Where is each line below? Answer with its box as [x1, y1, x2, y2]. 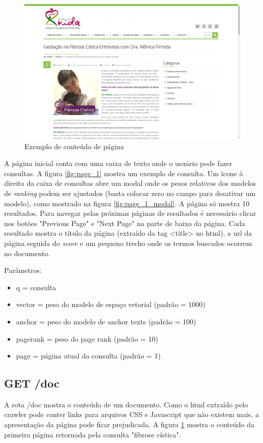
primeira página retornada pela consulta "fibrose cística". [4, 429, 181, 439]
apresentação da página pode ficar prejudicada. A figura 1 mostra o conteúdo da [4, 419, 254, 430]
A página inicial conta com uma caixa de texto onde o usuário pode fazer [4, 158, 232, 169]
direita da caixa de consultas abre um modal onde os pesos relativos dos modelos [4, 178, 256, 188]
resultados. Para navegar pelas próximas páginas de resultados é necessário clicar [4, 208, 256, 218]
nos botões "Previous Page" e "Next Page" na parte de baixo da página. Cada [4, 217, 245, 228]
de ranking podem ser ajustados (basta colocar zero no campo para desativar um [4, 187, 256, 198]
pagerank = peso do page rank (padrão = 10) [16, 333, 158, 344]
